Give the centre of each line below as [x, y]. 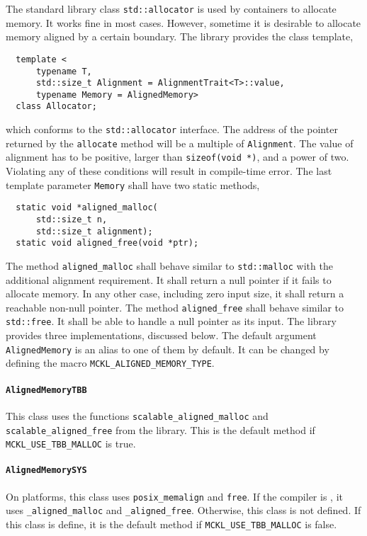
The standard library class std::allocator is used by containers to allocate [171, 8]
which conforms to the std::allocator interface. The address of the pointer [172, 129]
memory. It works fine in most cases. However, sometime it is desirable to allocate [183, 22]
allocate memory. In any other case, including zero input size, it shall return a [175, 293]
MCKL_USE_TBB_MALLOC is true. [71, 444]
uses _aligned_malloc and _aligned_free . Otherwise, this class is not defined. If [183, 510]
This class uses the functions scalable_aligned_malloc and [137, 415]
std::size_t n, [72, 219]
